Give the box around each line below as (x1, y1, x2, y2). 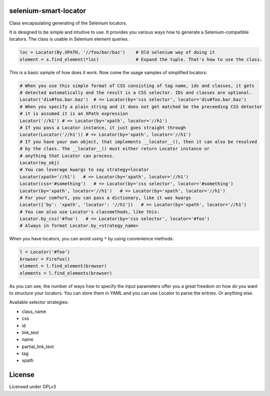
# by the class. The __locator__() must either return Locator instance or (19, 146, 210, 152)
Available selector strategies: (9, 299, 69, 305)
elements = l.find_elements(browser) (19, 270, 112, 276)
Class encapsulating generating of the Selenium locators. (9, 20, 127, 26)
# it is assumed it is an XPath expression (19, 111, 128, 117)
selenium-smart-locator (9, 7, 86, 15)
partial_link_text (21, 343, 54, 349)
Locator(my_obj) (19, 160, 60, 165)
